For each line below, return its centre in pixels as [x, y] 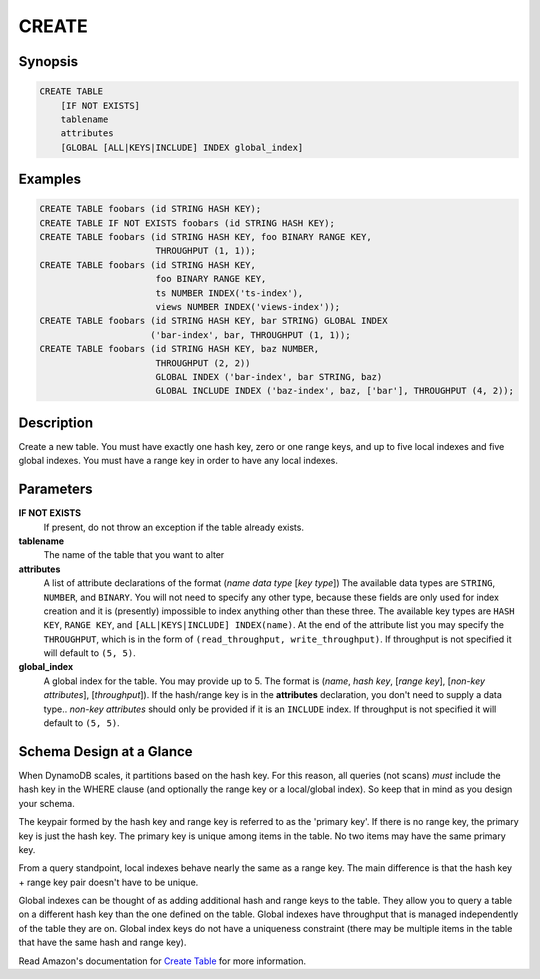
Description [56, 422]
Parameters [55, 489]
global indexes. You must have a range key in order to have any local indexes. [178, 461]
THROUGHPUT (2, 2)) [203, 363]
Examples [50, 179]
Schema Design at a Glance [106, 751]
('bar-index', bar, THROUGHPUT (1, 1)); [250, 334]
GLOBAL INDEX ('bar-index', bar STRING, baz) [269, 376]
